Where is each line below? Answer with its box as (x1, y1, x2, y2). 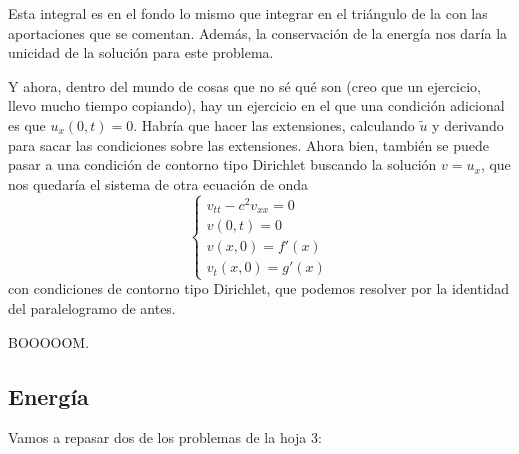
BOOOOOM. (8, 331, 90, 352)
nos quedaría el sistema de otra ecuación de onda (8, 173, 309, 194)
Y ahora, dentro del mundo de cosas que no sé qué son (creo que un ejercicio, (8, 75, 481, 96)
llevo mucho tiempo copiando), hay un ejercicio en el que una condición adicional (8, 95, 505, 116)
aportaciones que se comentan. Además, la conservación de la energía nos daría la (8, 22, 508, 43)
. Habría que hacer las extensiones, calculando (133, 114, 415, 135)
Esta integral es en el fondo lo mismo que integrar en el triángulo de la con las (8, 3, 488, 23)
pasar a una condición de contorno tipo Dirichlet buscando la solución (8, 154, 437, 175)
